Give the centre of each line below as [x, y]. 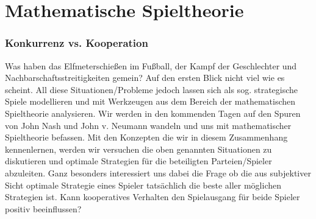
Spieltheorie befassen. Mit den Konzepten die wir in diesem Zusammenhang [146, 137]
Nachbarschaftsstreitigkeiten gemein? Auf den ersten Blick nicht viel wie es [145, 78]
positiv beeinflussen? [43, 208]
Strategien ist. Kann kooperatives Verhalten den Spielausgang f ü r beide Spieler [153, 197]
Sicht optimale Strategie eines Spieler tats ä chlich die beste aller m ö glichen [143, 185]
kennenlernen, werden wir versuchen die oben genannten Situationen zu [138, 149]
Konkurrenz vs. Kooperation [77, 43]
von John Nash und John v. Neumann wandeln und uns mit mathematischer [148, 125]
